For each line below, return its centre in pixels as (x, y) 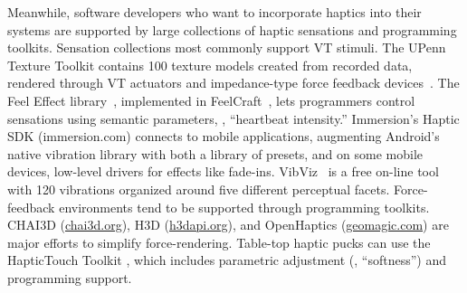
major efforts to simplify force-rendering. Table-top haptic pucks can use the (219, 242)
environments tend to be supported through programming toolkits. (244, 207)
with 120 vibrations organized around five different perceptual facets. (199, 189)
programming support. (70, 277)
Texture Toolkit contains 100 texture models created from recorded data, (210, 65)
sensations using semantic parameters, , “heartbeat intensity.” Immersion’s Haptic (233, 118)
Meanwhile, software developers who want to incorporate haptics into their (214, 12)
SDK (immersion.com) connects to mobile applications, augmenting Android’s (224, 136)
